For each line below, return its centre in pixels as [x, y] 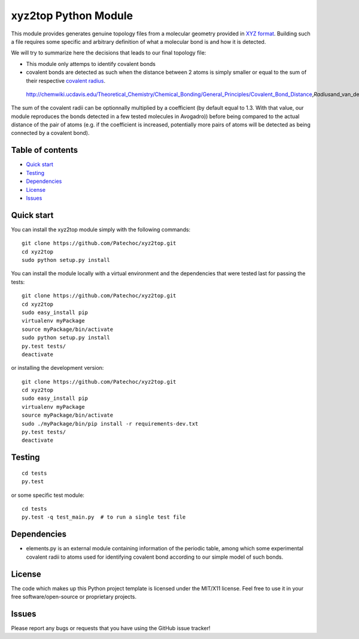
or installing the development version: [57, 368]
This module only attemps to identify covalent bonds [91, 64]
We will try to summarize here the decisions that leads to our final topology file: [109, 53]
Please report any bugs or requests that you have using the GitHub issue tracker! [111, 628]
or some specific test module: [48, 495]
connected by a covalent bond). [50, 133]
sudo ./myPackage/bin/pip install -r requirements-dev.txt [110, 424]
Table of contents [44, 150]
